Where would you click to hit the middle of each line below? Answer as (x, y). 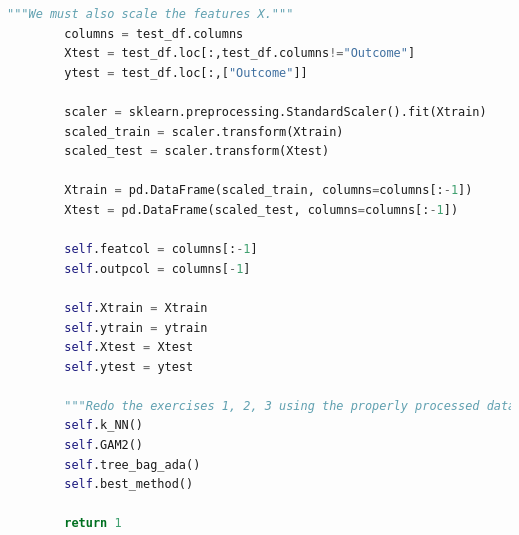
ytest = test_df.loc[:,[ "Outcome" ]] (186, 72)
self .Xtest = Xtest (129, 347)
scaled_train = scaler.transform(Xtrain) (204, 131)
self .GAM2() (104, 445)
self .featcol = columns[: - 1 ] (161, 249)
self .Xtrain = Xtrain (136, 307)
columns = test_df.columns (154, 33)
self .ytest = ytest (129, 366)
